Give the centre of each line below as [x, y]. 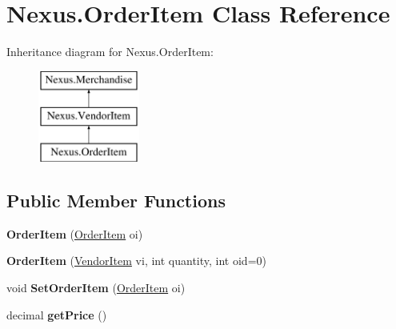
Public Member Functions [116, 201]
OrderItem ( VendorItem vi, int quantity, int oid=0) [136, 261]
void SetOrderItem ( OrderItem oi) [96, 288]
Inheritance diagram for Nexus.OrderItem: [110, 52]
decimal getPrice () [57, 314]
